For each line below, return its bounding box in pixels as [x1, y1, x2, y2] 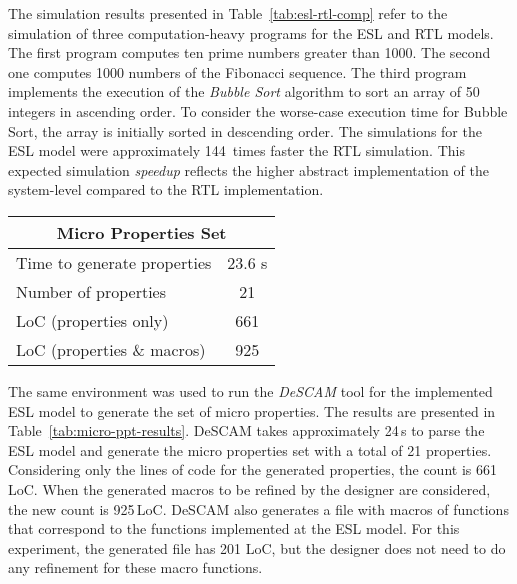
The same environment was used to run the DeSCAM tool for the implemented [8, 380, 493, 401]
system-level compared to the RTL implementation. [8, 179, 324, 200]
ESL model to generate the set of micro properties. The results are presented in [8, 400, 496, 421]
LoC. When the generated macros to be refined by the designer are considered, [8, 478, 491, 499]
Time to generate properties [16, 250, 212, 274]
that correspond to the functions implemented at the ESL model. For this [8, 518, 460, 539]
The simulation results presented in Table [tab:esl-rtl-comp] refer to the [8, 3, 448, 23]
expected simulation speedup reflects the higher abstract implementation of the [8, 159, 489, 180]
